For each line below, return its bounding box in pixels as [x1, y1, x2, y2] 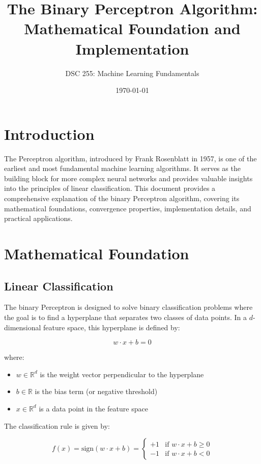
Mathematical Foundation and [24, 18, 241, 39]
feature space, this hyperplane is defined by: [43, 322, 180, 332]
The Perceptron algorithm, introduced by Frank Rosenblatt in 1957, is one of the [4, 153, 257, 163]
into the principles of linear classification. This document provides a [4, 183, 216, 193]
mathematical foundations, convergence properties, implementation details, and [4, 203, 251, 213]
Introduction [4, 123, 95, 144]
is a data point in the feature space [39, 403, 148, 413]
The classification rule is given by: [4, 420, 110, 431]
